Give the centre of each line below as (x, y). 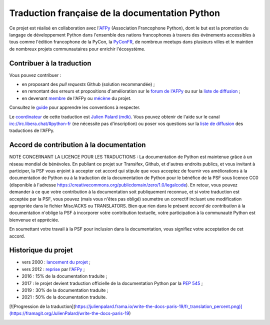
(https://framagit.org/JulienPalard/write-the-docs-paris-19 (69, 313)
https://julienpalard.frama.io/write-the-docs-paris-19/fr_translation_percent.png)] (159, 306)
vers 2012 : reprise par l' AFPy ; (53, 269)
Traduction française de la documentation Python (114, 13)
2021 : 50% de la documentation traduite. (64, 297)
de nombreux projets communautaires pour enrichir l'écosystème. (77, 49)
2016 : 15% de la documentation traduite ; (64, 276)
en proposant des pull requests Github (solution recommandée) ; (88, 84)
